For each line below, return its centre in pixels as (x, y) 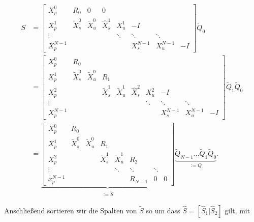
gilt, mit (237, 210)
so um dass (163, 210)
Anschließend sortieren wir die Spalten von (71, 210)
